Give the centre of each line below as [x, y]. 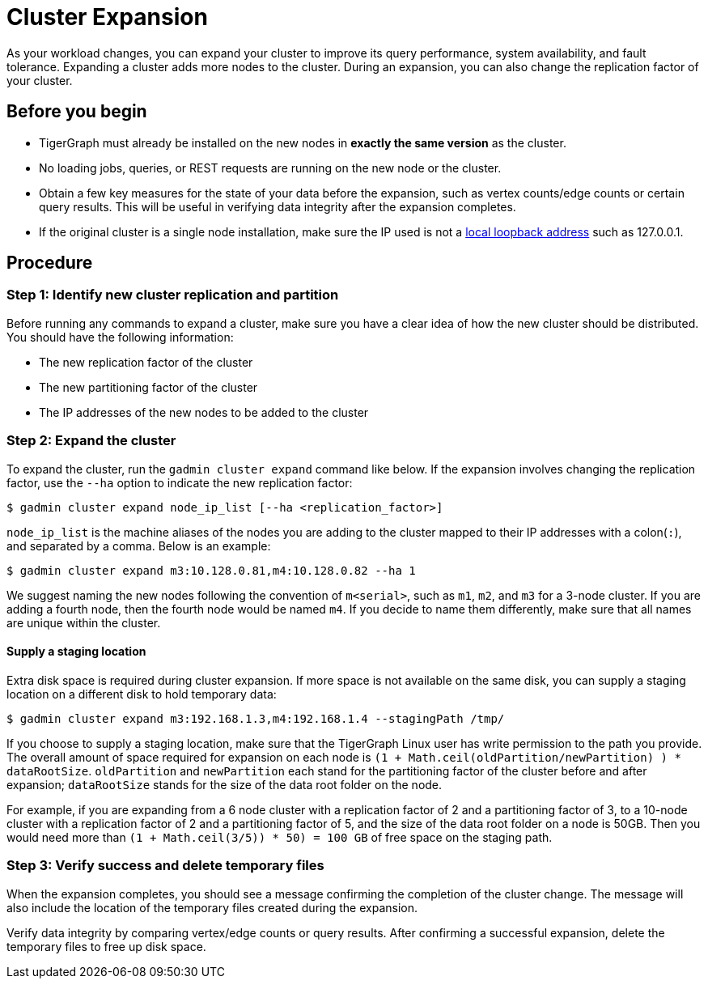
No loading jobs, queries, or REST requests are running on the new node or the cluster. [270, 168]
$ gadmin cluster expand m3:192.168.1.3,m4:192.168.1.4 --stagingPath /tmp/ [256, 718]
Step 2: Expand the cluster [91, 441]
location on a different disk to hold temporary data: [142, 694]
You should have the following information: [120, 337]
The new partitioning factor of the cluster [148, 387]
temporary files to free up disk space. [106, 946]
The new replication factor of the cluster [146, 362]
